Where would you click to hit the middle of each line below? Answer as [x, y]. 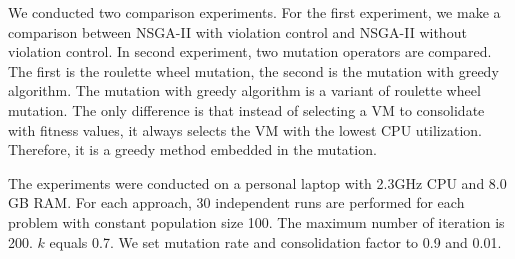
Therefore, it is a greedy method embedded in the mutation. [192, 149]
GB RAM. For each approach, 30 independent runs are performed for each [236, 202]
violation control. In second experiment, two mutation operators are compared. [250, 51]
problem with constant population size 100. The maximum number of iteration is [256, 221]
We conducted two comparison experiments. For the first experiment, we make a [254, 12]
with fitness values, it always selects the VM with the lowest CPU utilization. [245, 129]
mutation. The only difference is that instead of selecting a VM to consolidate [246, 109]
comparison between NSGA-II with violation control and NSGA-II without [237, 31]
